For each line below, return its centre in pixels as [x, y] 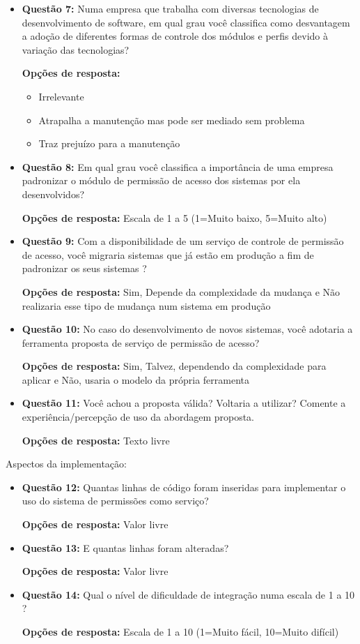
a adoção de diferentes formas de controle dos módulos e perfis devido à [175, 36]
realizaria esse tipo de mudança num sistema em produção [146, 305]
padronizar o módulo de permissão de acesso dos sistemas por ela [161, 180]
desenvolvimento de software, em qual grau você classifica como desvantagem [186, 22]
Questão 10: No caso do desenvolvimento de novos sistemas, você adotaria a [187, 329]
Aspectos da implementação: [66, 464]
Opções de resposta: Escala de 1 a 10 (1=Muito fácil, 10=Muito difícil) [180, 631]
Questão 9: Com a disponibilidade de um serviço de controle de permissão [183, 241]
